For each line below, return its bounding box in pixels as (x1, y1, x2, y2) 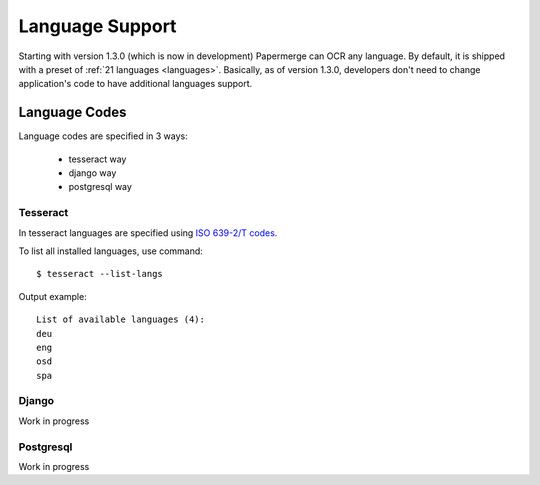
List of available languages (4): (36, 314, 205, 325)
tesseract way (68, 153, 127, 165)
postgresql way (68, 181, 132, 193)
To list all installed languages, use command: (18, 245, 204, 257)
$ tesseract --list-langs (36, 268, 164, 280)
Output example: (18, 290, 87, 302)
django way (68, 167, 117, 179)
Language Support (18, 15, 177, 37)
